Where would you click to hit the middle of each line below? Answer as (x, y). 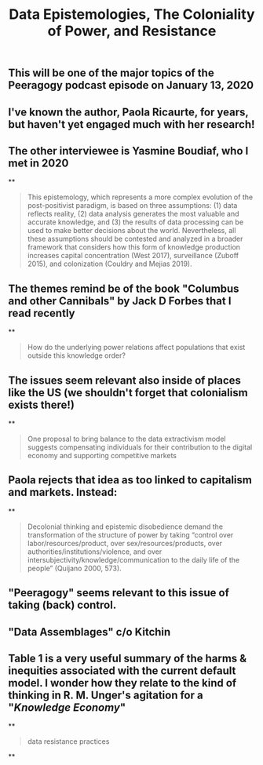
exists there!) (41, 404)
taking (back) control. (62, 605)
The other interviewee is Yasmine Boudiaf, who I (128, 151)
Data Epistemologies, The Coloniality (132, 15)
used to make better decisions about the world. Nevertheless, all (131, 231)
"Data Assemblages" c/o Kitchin (89, 632)
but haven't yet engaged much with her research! (131, 124)
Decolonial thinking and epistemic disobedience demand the (125, 526)
